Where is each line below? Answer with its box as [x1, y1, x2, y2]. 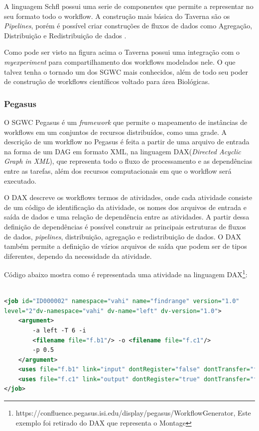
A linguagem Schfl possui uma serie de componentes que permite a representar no [4, 1, 254, 11]
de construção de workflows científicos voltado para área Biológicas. [4, 76, 210, 87]
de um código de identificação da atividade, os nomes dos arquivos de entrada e [4, 202, 247, 212]
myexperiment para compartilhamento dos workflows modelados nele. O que [4, 56, 236, 67]
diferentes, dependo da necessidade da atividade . [4, 250, 152, 261]
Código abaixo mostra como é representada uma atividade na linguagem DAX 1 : [4, 268, 248, 279]
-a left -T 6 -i [32, 326, 86, 334]
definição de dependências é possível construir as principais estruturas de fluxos [4, 221, 246, 231]
